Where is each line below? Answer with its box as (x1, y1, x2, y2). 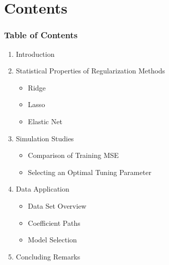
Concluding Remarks (16, 251, 80, 261)
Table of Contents (4, 29, 78, 41)
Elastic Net (28, 116, 62, 126)
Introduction (16, 48, 55, 59)
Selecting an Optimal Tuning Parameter (28, 166, 151, 177)
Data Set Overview (28, 200, 87, 211)
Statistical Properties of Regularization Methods (16, 65, 165, 76)
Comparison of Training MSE (28, 150, 119, 160)
